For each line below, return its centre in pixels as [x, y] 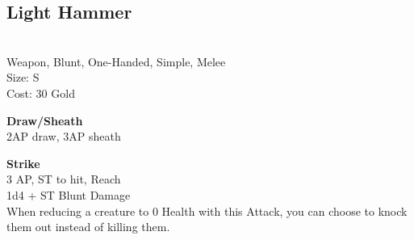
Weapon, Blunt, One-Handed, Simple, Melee [116, 61]
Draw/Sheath [45, 120]
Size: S [23, 77]
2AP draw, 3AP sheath [64, 136]
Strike [23, 163]
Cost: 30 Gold [41, 93]
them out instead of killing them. [88, 227]
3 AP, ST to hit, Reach [64, 179]
